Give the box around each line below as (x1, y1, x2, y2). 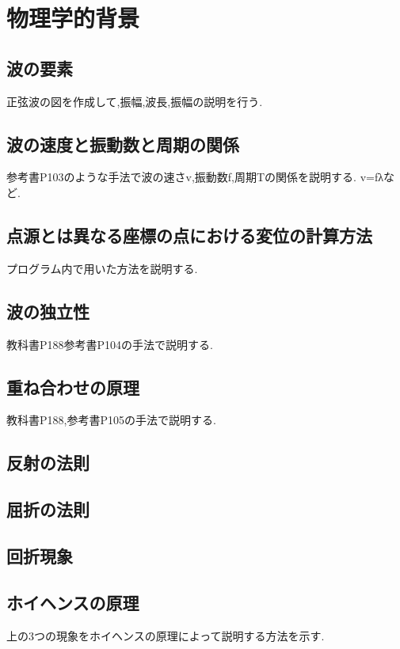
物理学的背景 (6, 2, 140, 34)
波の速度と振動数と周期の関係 (6, 131, 239, 156)
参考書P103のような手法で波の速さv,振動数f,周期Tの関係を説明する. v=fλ (6, 169, 384, 185)
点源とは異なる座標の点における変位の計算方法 (6, 222, 372, 247)
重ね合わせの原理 (6, 374, 139, 399)
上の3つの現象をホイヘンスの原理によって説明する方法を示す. (6, 627, 325, 643)
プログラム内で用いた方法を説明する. (6, 260, 198, 276)
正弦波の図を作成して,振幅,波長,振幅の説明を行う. (6, 93, 263, 109)
